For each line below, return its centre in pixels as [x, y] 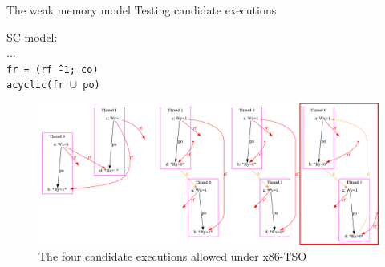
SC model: [32, 36]
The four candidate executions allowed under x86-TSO [173, 256]
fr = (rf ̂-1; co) [53, 69]
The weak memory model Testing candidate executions [142, 10]
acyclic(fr [35, 85]
